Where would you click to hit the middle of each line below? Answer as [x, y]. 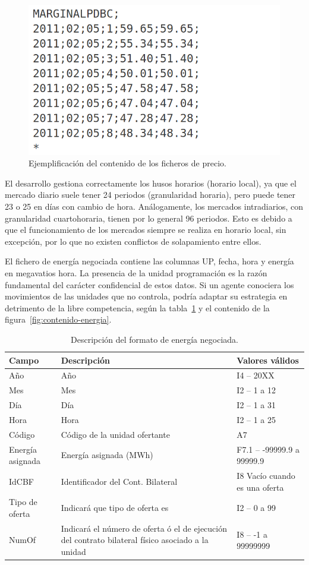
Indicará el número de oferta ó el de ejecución [144, 528]
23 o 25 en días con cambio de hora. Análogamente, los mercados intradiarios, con [154, 206]
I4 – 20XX [256, 375]
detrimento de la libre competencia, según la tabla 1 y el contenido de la [137, 307]
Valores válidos [268, 360]
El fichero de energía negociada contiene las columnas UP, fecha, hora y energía [149, 261]
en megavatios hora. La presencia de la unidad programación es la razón [136, 272]
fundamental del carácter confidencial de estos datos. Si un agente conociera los [149, 284]
